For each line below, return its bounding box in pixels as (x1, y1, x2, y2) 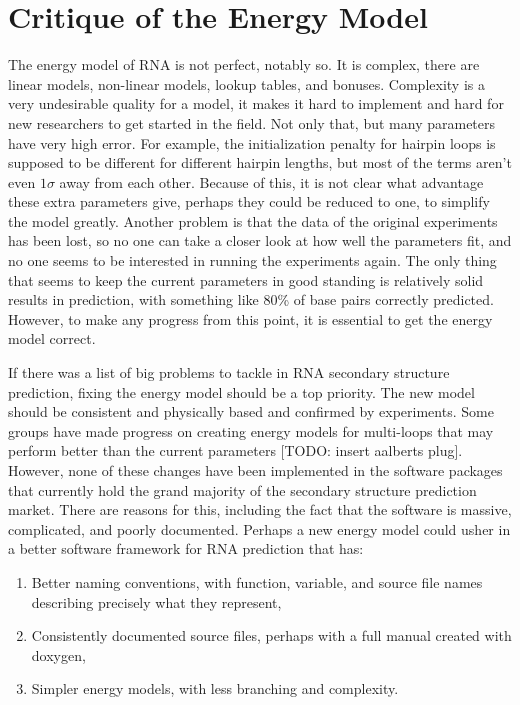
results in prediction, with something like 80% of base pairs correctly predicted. (8, 289, 494, 310)
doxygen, (31, 644, 86, 665)
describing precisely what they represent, (31, 591, 282, 612)
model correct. (8, 328, 96, 349)
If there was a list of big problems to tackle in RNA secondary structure (8, 362, 450, 383)
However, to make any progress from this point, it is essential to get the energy (8, 308, 493, 329)
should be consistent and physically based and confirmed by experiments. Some (8, 401, 494, 422)
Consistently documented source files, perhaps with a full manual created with (31, 625, 512, 646)
